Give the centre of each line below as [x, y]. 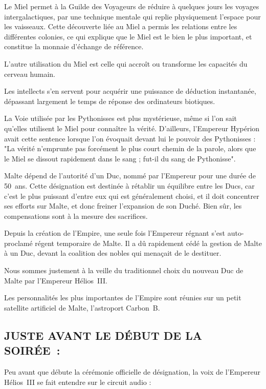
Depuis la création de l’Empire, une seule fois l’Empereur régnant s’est [115, 233]
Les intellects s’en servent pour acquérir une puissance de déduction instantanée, [130, 91]
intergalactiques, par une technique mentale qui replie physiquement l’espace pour [132, 16]
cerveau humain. [30, 74]
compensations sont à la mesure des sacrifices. [76, 216]
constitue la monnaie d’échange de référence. [74, 46]
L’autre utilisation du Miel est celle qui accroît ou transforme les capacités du [126, 63]
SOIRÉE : [32, 350]
